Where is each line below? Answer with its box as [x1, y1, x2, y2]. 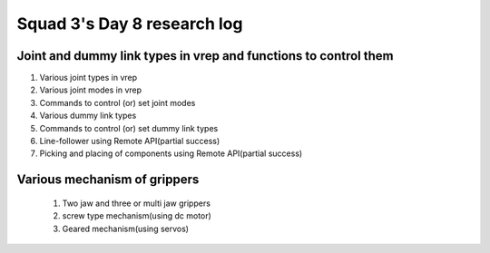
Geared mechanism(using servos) [62, 223, 190, 234]
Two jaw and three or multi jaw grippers [62, 198, 211, 209]
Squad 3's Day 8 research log [16, 14, 243, 34]
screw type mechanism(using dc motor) [62, 210, 212, 221]
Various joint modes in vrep [39, 84, 142, 95]
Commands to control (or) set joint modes [39, 97, 196, 108]
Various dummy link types [39, 110, 137, 122]
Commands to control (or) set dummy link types [39, 122, 219, 133]
